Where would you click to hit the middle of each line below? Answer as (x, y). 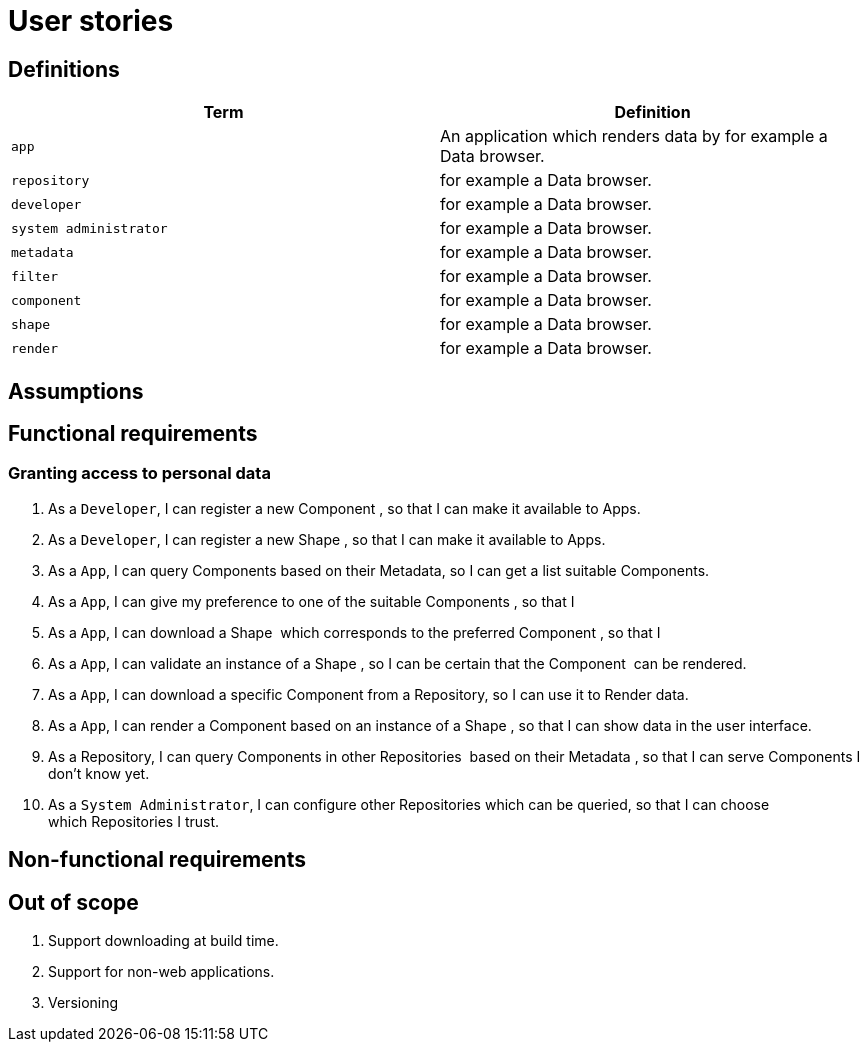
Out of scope (73, 902)
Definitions (64, 69)
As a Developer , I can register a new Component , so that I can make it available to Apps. (344, 508)
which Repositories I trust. (134, 821)
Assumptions (76, 391)
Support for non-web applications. (161, 972)
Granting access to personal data (139, 473)
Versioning (83, 1003)
